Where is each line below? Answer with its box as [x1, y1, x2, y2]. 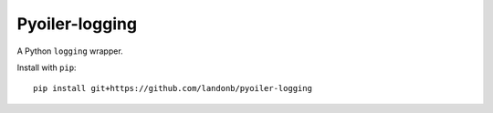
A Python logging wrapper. [16, 46, 123, 56]
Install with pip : [16, 62, 77, 73]
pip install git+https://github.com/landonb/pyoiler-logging [33, 83, 312, 94]
